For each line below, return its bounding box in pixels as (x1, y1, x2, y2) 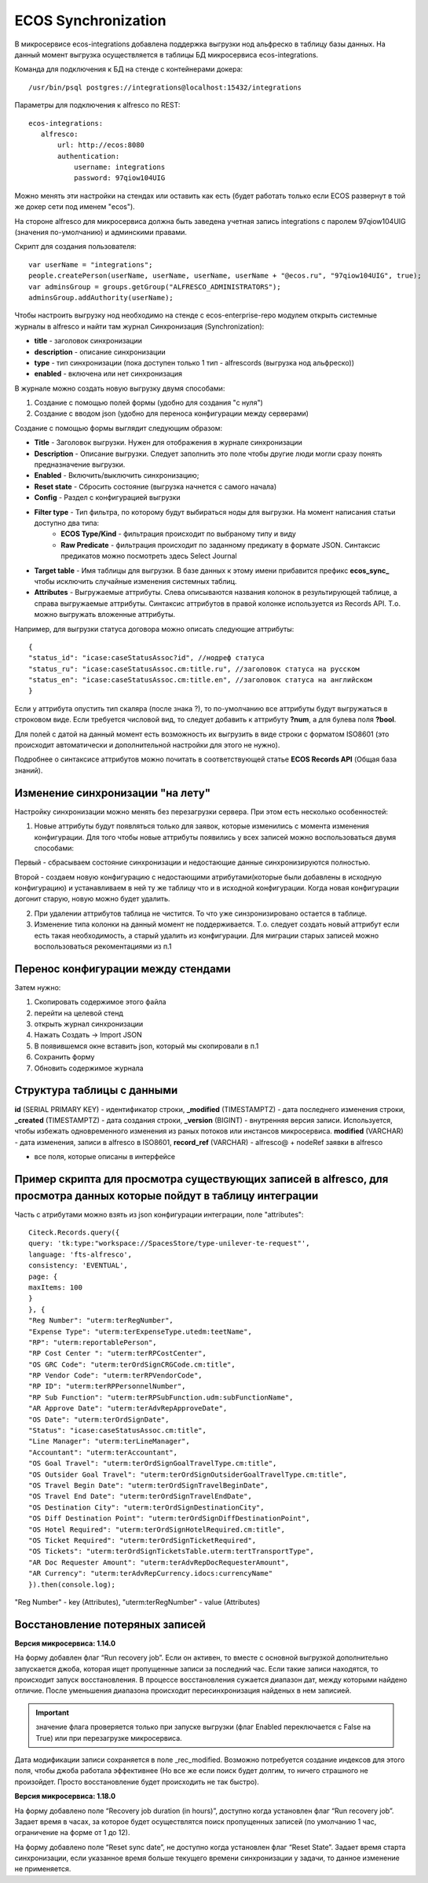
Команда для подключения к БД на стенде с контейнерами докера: (14, 64, 243, 74)
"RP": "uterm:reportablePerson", (28, 1338, 157, 1347)
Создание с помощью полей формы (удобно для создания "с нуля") (34, 398, 263, 408)
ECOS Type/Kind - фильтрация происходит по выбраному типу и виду (60, 529, 296, 538)
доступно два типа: (34, 519, 100, 527)
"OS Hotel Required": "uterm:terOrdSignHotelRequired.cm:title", (28, 1525, 286, 1534)
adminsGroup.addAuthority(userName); (28, 293, 174, 302)
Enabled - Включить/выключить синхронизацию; (34, 471, 199, 480)
